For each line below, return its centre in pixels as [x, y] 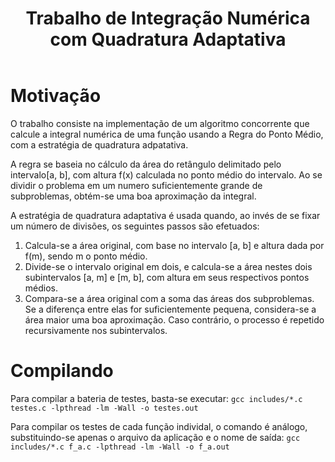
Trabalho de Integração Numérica [168, 18]
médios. [41, 288]
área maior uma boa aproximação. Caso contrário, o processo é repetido [174, 319]
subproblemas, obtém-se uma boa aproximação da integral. [133, 196]
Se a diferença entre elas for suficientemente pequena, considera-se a [170, 309]
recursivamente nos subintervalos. [96, 330]
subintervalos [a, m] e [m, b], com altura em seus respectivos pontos [167, 277]
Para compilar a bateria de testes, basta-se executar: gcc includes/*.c [156, 398]
